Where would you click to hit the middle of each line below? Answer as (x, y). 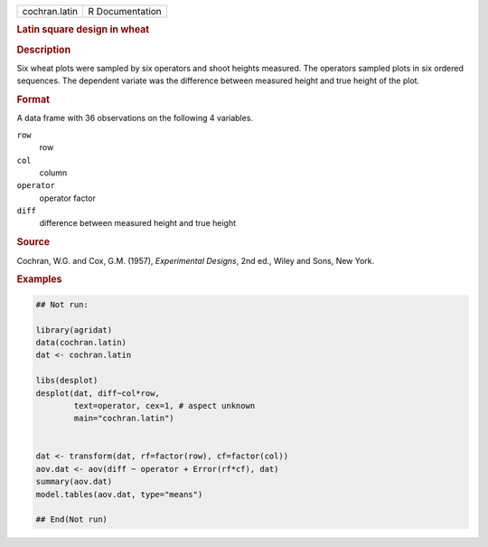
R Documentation (125, 11)
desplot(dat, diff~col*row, (98, 393)
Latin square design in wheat (83, 30)
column (53, 173)
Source (33, 242)
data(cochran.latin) (81, 342)
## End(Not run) (72, 519)
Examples (39, 279)
